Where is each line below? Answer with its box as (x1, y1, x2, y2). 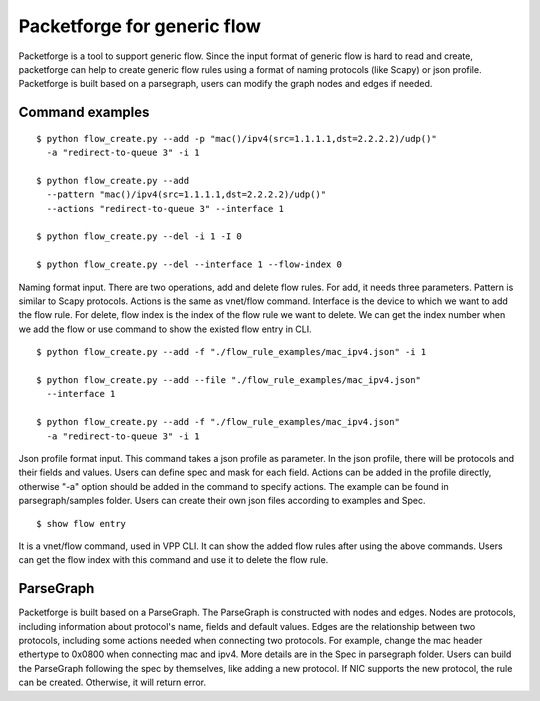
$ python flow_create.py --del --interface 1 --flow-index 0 (36, 259, 342, 270)
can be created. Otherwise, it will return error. (18, 676, 207, 689)
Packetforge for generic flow (18, 15, 262, 37)
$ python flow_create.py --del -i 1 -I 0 (36, 231, 242, 242)
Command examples (18, 104, 150, 121)
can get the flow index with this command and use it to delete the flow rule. (18, 554, 329, 566)
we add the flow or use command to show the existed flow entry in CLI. (18, 323, 312, 335)
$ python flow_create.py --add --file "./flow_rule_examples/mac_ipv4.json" (36, 374, 422, 385)
